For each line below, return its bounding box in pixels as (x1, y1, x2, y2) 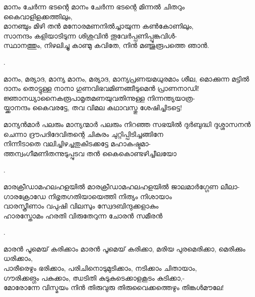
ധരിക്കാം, (3, 253, 33, 263)
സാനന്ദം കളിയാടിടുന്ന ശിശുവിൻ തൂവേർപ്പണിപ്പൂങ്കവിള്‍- (3, 30, 177, 41)
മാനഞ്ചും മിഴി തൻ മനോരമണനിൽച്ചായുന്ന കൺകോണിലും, (3, 21, 194, 31)
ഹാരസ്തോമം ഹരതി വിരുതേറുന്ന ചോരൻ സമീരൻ (3, 210, 163, 220)
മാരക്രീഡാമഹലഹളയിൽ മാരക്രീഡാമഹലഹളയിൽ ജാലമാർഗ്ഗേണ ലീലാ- (3, 181, 240, 191)
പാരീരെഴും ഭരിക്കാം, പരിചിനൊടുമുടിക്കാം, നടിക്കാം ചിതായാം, (3, 263, 197, 273)
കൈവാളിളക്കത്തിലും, (3, 11, 73, 21)
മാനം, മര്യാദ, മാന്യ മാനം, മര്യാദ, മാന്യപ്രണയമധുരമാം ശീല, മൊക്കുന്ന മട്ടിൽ (3, 73, 250, 84)
